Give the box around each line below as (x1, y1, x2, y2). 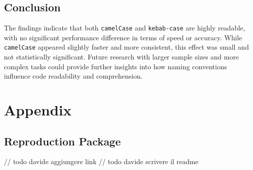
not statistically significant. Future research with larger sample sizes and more (4, 52, 239, 62)
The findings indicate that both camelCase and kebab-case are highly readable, (4, 23, 245, 33)
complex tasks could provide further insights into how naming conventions (4, 61, 227, 71)
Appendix (4, 100, 72, 120)
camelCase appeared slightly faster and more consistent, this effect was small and (4, 42, 249, 52)
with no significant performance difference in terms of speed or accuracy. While (4, 32, 242, 42)
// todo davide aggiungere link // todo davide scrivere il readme (4, 156, 198, 167)
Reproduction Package (4, 133, 121, 148)
